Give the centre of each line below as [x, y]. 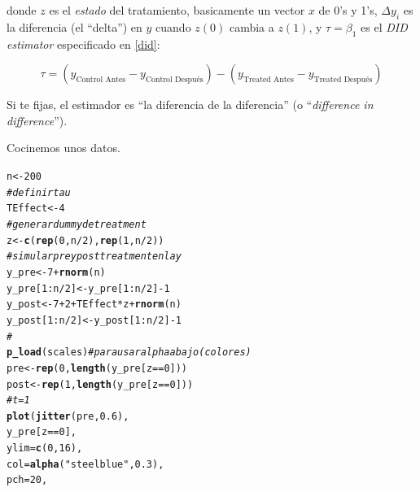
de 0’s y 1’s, [348, 10]
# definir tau [39, 192]
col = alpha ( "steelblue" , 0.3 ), [85, 464]
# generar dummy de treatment [77, 224]
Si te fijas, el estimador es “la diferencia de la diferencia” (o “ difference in [190, 104]
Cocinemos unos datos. [63, 148]
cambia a [252, 26]
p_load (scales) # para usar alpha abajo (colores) [129, 353]
